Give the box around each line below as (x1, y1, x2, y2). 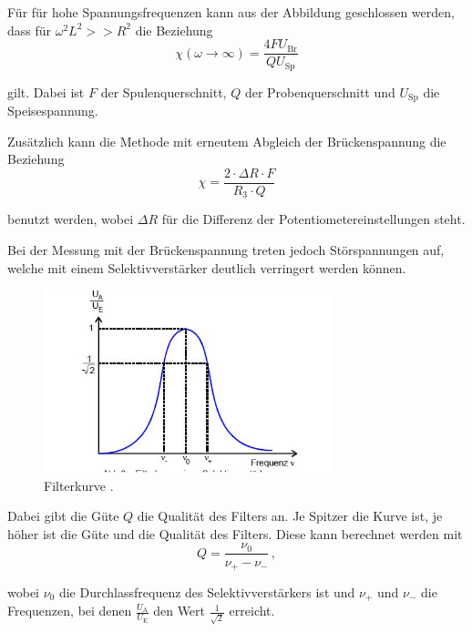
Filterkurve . (44, 475, 114, 494)
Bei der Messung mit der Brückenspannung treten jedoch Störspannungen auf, (7, 240, 445, 260)
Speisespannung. (7, 101, 98, 120)
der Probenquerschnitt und (244, 82, 395, 101)
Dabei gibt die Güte (7, 506, 119, 525)
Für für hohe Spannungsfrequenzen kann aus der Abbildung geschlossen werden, (7, 3, 455, 21)
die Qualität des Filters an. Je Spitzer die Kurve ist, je (137, 506, 443, 525)
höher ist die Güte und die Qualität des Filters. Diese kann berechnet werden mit (7, 524, 463, 543)
